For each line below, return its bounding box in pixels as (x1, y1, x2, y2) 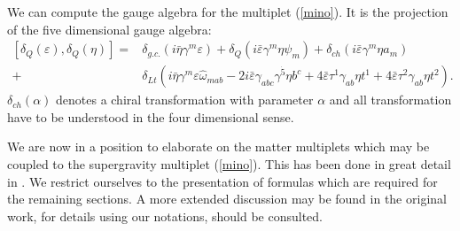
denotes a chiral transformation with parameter (56, 90, 314, 109)
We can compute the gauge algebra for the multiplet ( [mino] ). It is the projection (7, 3, 448, 20)
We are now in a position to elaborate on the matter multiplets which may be (7, 137, 430, 156)
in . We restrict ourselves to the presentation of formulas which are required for (7, 172, 438, 190)
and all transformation (329, 90, 452, 109)
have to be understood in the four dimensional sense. (7, 107, 294, 126)
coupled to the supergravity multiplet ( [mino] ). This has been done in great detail (7, 155, 451, 173)
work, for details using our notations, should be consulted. (7, 206, 324, 225)
